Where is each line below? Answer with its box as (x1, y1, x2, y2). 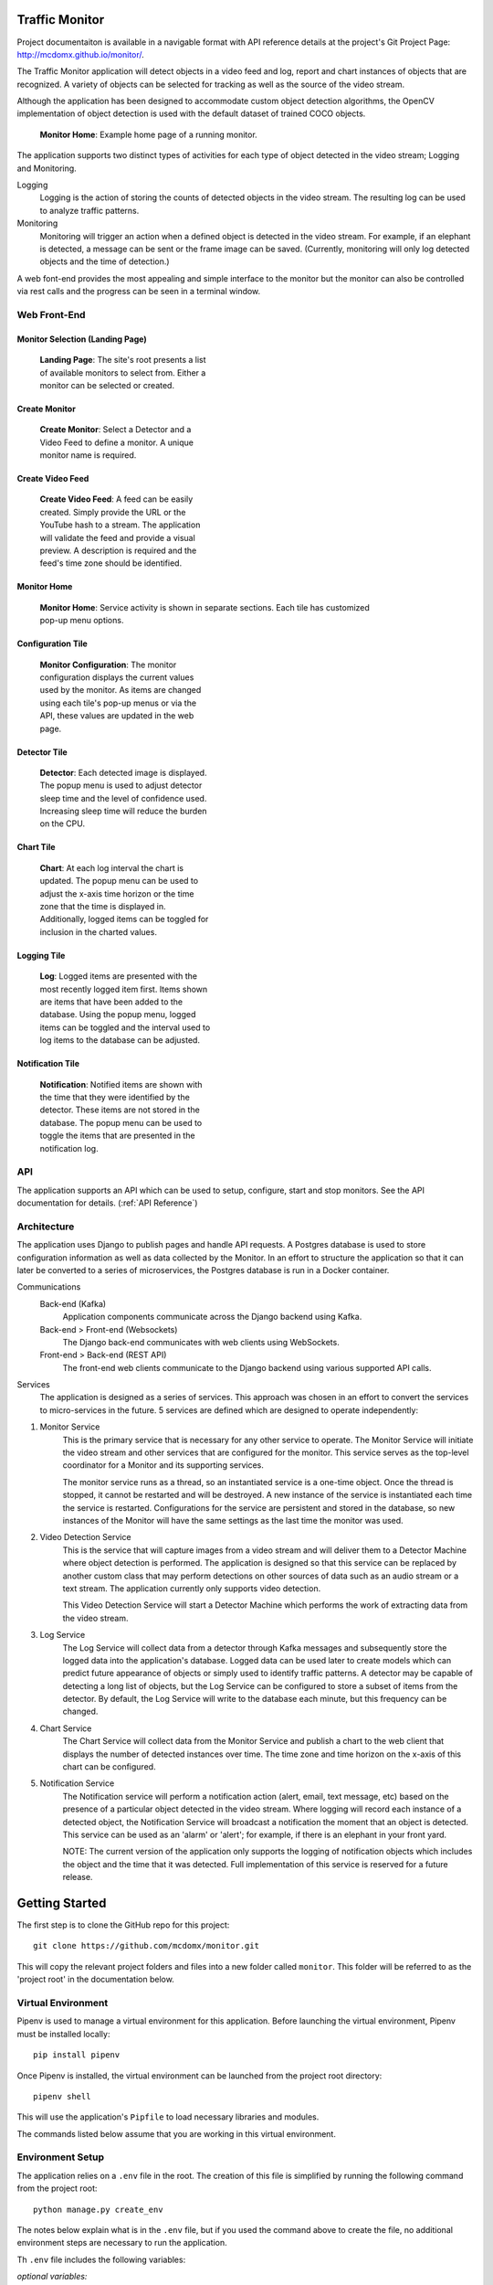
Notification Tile (16, 1058, 79, 1069)
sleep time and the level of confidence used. (39, 792, 207, 803)
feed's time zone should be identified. (39, 558, 183, 569)
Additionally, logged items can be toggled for (39, 914, 209, 925)
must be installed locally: (16, 2028, 110, 2039)
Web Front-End (16, 308, 86, 321)
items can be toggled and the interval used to (39, 1022, 211, 1033)
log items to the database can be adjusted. (39, 1035, 201, 1046)
